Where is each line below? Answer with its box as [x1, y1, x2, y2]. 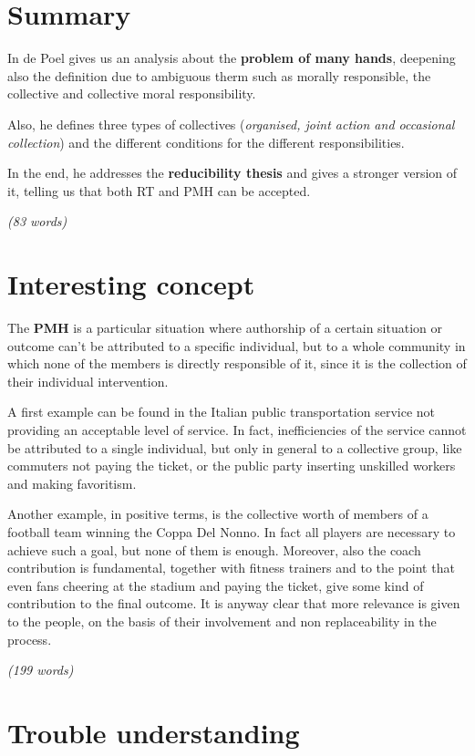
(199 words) [7, 660, 74, 679]
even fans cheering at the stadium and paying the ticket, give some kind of [7, 575, 424, 595]
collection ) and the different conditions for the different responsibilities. [7, 132, 405, 151]
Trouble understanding [7, 713, 300, 751]
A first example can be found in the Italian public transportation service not [7, 402, 436, 421]
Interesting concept [7, 265, 255, 303]
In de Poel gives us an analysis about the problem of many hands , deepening [7, 48, 456, 67]
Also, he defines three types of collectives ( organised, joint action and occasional [7, 114, 455, 133]
